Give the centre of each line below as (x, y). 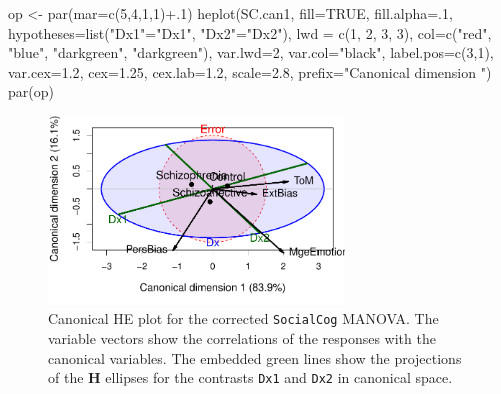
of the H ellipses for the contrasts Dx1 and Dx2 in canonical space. (250, 377)
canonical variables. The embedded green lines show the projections (255, 357)
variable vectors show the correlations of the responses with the (242, 338)
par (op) (31, 91)
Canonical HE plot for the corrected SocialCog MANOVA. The (243, 318)
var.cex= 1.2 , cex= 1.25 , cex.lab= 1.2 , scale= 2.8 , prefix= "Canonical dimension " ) (250, 71)
